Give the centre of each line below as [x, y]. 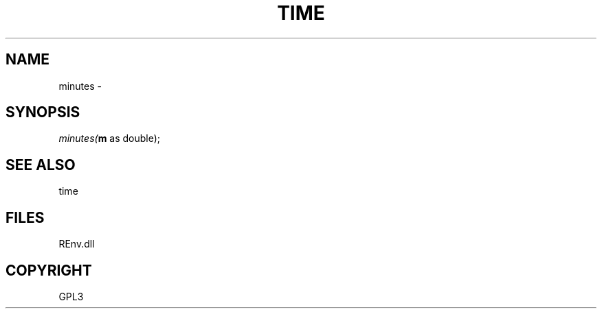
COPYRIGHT [49, 270]
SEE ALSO [41, 165]
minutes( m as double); [110, 138]
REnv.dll [77, 244]
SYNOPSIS [43, 112]
